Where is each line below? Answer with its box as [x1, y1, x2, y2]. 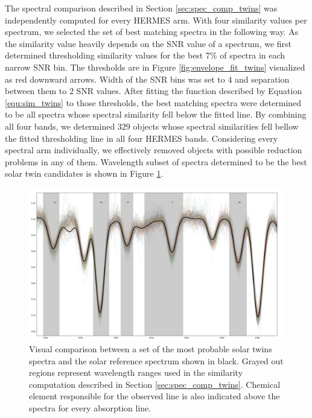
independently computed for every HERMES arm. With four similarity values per [5, 13, 307, 26]
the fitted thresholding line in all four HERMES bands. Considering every [5, 131, 278, 144]
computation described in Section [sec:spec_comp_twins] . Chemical [29, 378, 281, 390]
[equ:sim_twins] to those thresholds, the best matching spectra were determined [5, 96, 302, 109]
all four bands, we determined [5, 119, 115, 132]
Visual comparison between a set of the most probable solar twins [29, 343, 272, 355]
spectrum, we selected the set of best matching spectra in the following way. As [5, 25, 299, 38]
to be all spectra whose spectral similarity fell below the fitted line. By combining [5, 108, 307, 121]
